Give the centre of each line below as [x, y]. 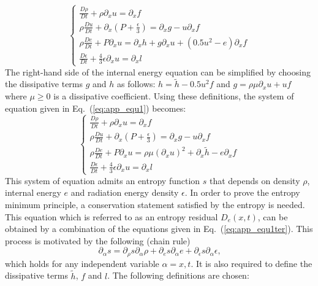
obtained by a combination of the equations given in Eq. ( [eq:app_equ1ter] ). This [159, 229]
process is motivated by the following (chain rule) [98, 240]
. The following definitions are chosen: [178, 275]
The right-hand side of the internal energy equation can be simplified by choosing [158, 71]
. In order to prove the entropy [242, 192]
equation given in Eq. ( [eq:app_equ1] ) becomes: [96, 108]
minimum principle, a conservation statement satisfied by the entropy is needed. [155, 205]
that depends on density [255, 180]
